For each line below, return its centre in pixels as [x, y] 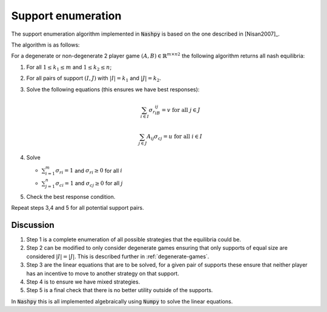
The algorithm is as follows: [45, 45]
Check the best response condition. [71, 197]
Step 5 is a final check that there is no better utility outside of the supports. [120, 290]
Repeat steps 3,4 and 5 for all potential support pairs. [78, 208]
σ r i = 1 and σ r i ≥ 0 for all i [89, 171]
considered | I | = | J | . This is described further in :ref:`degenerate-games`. [118, 256]
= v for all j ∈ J [181, 110]
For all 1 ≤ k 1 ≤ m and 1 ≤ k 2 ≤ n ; [69, 68]
